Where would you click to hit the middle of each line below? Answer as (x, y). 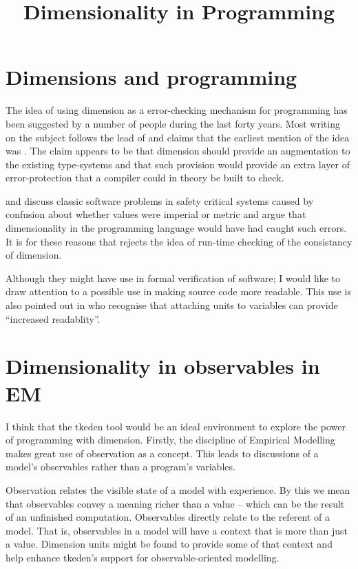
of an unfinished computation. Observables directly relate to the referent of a (168, 517)
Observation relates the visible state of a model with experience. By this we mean (178, 489)
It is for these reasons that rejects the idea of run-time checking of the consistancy (179, 241)
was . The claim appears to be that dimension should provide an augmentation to (178, 151)
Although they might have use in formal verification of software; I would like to (173, 278)
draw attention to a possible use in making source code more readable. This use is (178, 291)
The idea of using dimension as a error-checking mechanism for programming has (177, 110)
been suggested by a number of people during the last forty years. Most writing (173, 123)
